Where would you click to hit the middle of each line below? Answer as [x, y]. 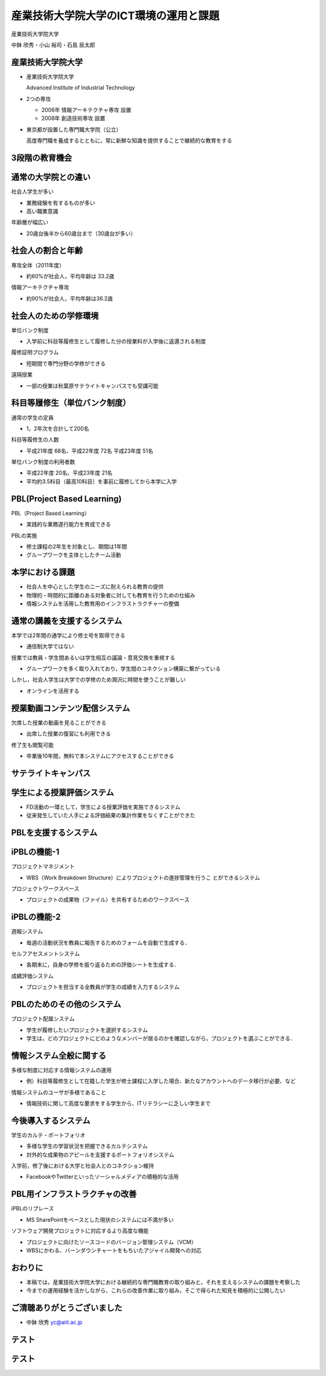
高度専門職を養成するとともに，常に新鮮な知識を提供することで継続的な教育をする [129, 141]
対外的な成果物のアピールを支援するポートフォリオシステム [100, 1155]
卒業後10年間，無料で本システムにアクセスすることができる [100, 755]
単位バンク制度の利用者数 [43, 462]
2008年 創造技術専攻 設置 [73, 119]
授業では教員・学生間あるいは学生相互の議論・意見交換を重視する [93, 657]
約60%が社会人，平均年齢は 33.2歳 [70, 276]
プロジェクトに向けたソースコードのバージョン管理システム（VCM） [111, 1242]
